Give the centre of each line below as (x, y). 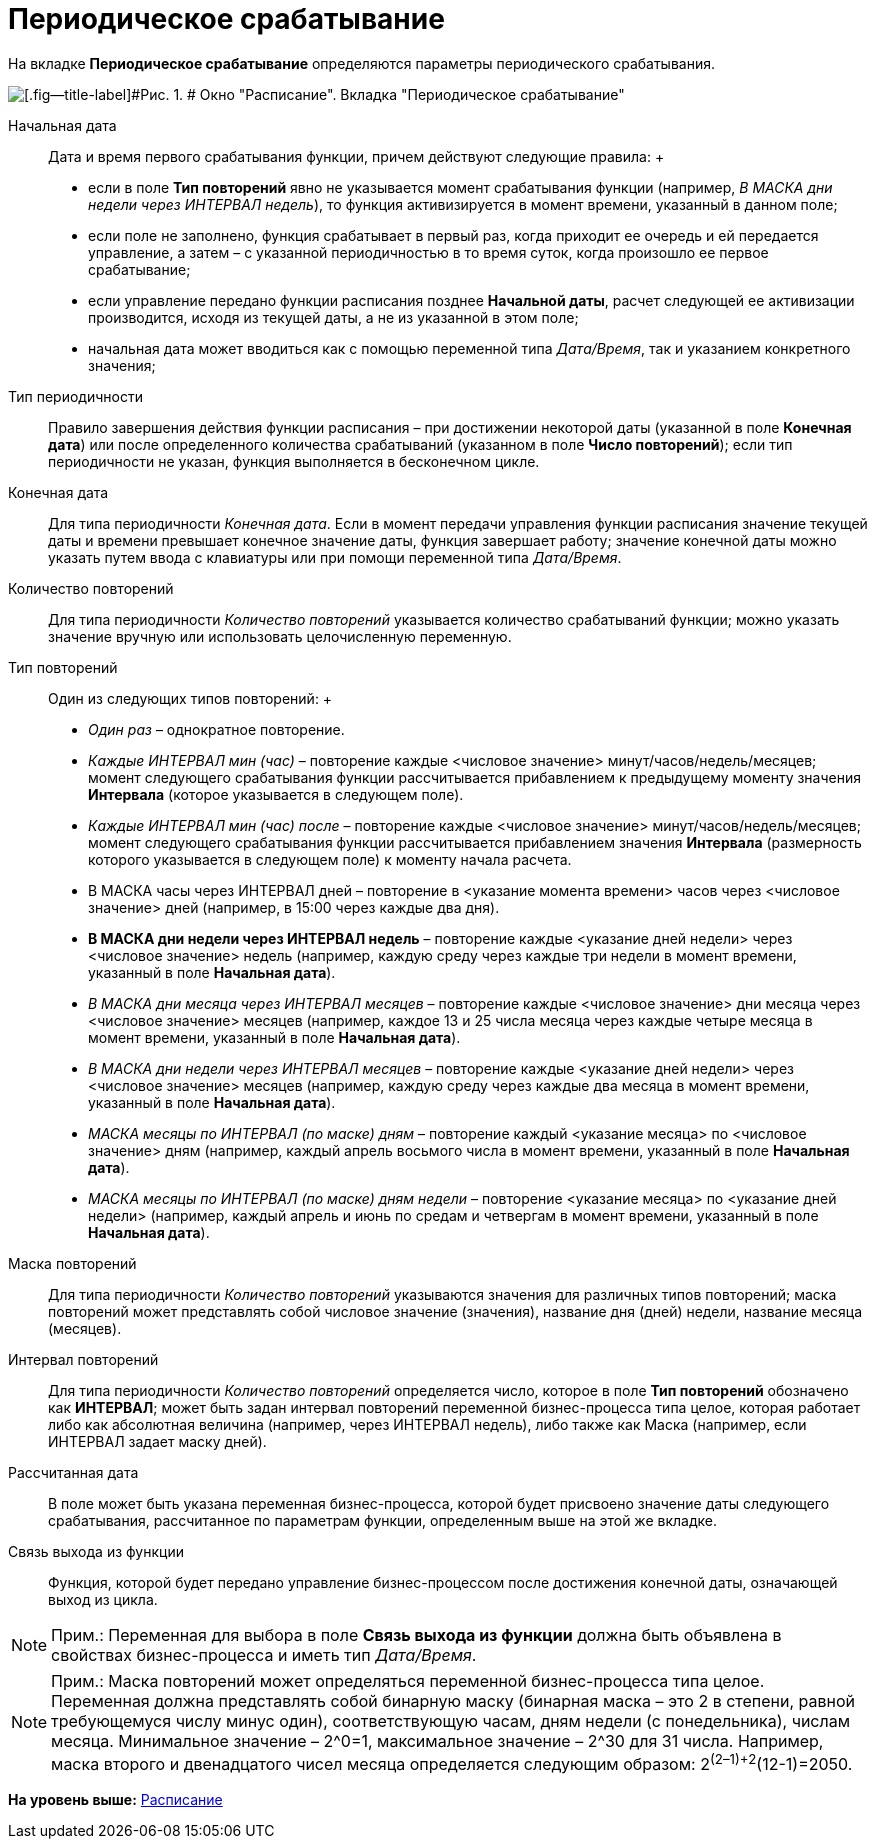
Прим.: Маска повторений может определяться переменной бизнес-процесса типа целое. (408, 1680)
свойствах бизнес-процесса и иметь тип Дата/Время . (264, 1654)
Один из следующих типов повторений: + (190, 698)
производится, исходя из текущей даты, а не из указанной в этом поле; (333, 317)
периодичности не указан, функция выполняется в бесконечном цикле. (294, 461)
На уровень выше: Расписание (115, 1800)
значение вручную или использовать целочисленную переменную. (280, 636)
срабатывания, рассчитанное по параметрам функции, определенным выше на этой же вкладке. (382, 1520)
